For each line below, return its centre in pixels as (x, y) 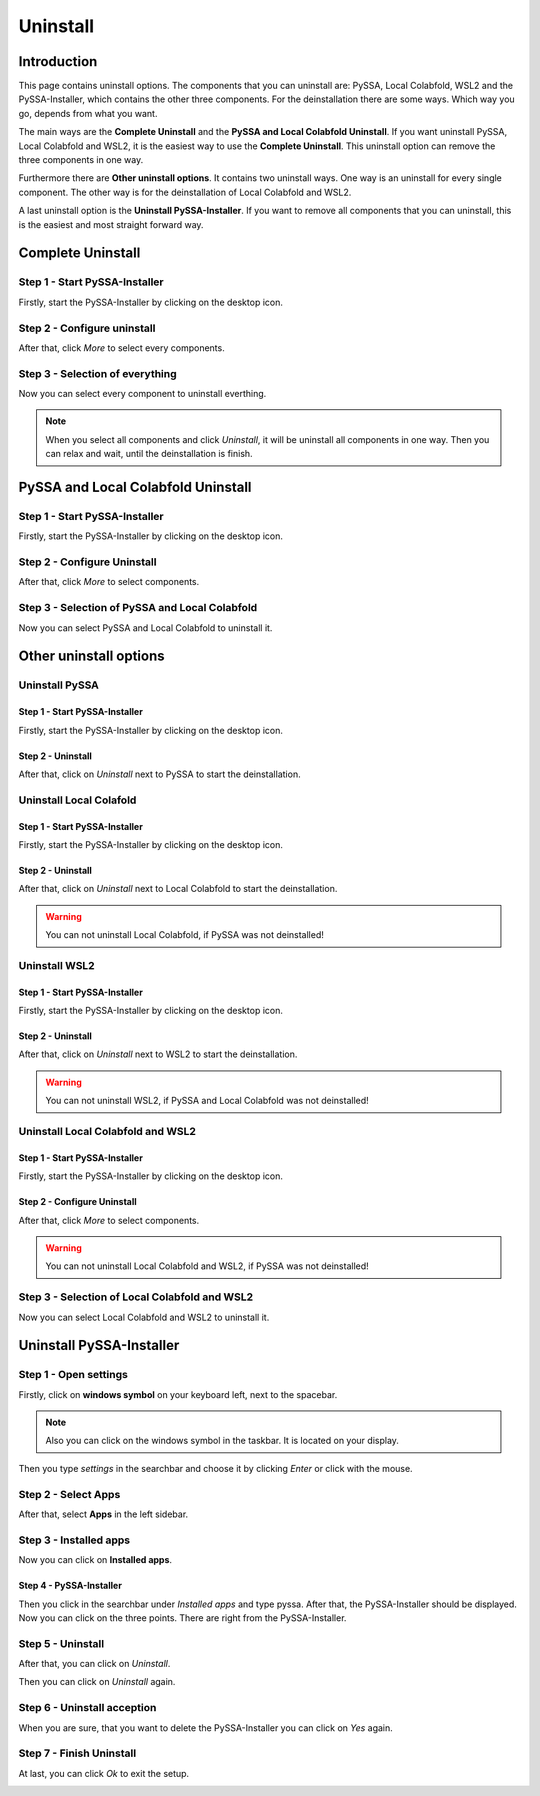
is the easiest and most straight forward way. (111, 224)
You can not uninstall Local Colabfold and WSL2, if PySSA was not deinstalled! (207, 1266)
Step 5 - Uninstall (61, 1643)
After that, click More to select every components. (121, 347)
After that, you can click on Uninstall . (94, 1664)
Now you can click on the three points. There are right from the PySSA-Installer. (182, 1617)
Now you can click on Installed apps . (95, 1560)
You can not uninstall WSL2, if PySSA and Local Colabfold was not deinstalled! (207, 1101)
